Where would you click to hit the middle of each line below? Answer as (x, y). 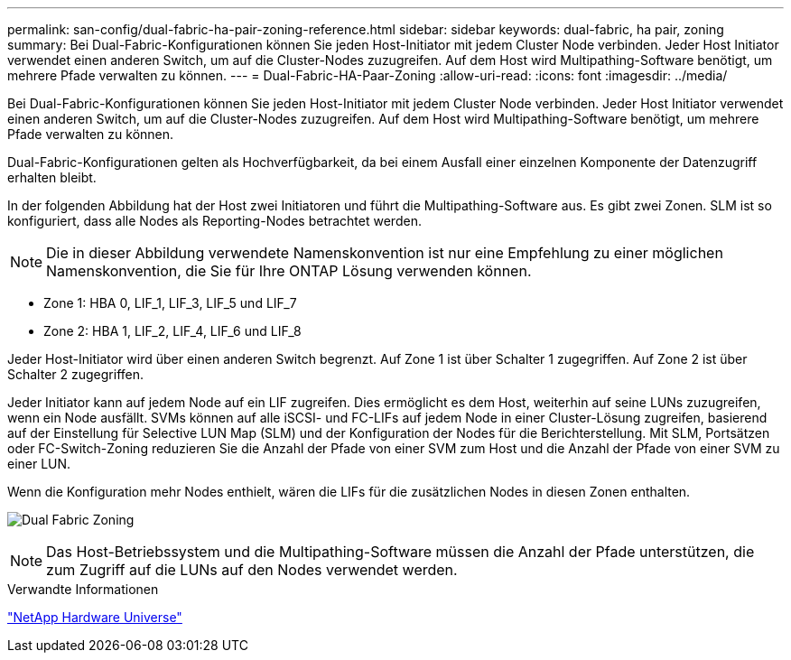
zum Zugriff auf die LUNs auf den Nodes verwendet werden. (252, 570)
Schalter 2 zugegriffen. (76, 374)
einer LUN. (39, 464)
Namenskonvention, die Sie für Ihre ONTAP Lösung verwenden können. (289, 271)
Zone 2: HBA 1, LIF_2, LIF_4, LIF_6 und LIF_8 (172, 331)
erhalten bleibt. (52, 177)
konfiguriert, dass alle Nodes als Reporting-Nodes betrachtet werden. (214, 221)
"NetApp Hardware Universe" (95, 617)
